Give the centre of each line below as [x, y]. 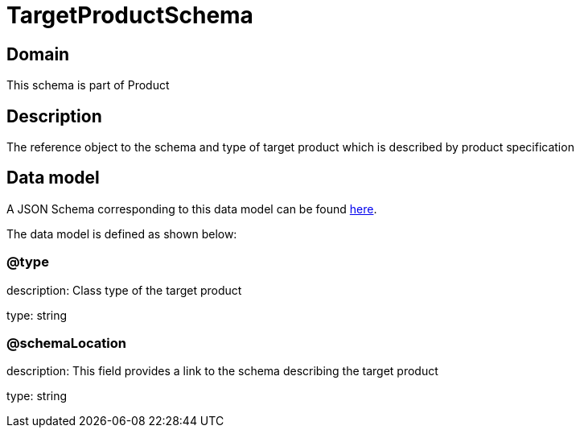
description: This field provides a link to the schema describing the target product [222, 371]
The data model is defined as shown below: [122, 234]
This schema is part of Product [88, 85]
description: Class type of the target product [124, 290]
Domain [38, 54]
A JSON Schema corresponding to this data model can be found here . [192, 209]
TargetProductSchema [130, 15]
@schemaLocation [66, 343]
